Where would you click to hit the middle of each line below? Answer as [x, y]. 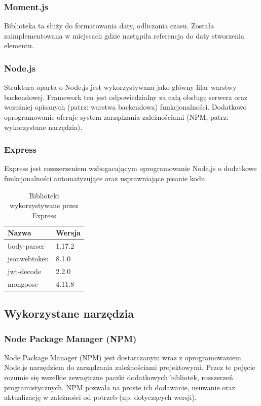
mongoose [23, 283]
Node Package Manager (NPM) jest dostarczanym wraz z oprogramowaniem [123, 357]
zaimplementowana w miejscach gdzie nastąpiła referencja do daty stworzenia [124, 35]
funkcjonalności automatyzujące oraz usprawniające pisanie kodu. [106, 178]
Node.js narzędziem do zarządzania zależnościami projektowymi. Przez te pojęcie [130, 367]
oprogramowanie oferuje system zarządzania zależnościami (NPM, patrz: [116, 117]
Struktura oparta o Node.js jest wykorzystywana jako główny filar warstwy [120, 87]
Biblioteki [44, 195]
